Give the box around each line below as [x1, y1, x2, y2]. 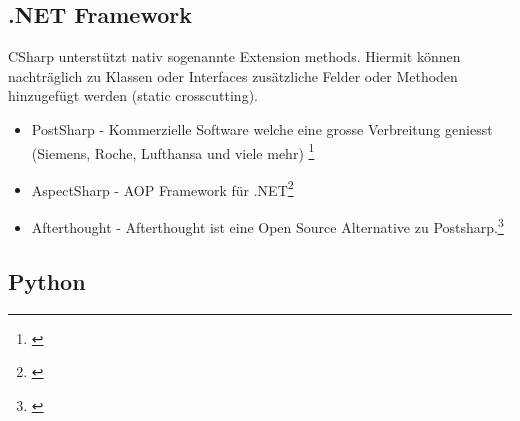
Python [8, 265, 86, 296]
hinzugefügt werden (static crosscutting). [8, 85, 258, 106]
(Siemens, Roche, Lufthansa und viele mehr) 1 [31, 139, 315, 163]
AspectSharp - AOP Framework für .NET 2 [31, 176, 294, 200]
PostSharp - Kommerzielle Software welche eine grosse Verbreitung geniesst [31, 118, 493, 139]
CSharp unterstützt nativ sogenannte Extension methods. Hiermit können [8, 46, 461, 67]
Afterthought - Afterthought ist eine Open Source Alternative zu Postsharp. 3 [31, 214, 504, 237]
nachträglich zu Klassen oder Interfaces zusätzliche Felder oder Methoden [8, 65, 458, 86]
